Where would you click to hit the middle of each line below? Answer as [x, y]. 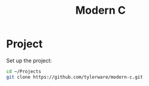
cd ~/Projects [24, 71]
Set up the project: [29, 60]
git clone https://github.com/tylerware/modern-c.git [75, 77]
